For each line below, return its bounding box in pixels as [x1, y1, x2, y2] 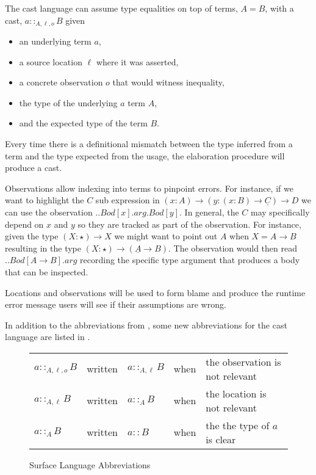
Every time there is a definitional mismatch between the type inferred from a [5, 137, 293, 150]
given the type [5, 230, 59, 242]
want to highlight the [5, 194, 84, 206]
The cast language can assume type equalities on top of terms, [5, 2, 238, 14]
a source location [19, 55, 82, 68]
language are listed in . [5, 330, 90, 343]
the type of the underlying [19, 96, 118, 109]
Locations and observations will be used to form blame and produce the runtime [5, 286, 306, 299]
